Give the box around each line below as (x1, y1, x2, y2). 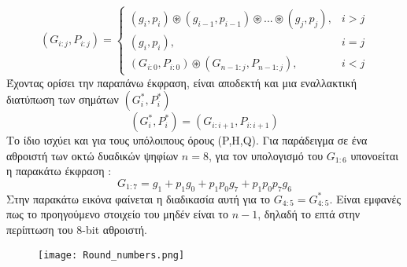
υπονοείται (350, 147, 399, 163)
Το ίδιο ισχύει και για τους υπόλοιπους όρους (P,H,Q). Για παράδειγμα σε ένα (6, 132, 368, 148)
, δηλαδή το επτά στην (257, 206, 361, 222)
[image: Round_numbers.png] (38, 249, 185, 261)
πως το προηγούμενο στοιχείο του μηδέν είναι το (6, 206, 228, 222)
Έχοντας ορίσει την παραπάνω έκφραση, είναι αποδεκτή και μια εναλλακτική (6, 74, 357, 90)
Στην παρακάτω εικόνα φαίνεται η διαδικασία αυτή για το (6, 190, 271, 207)
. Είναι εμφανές (329, 190, 401, 207)
